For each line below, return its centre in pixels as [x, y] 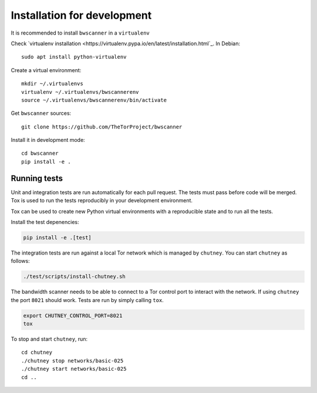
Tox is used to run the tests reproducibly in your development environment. [102, 201]
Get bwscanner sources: [41, 113]
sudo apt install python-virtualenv [74, 57]
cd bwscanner [40, 153]
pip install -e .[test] [58, 237]
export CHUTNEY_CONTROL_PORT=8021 [73, 316]
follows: [20, 261]
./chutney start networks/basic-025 [74, 369]
